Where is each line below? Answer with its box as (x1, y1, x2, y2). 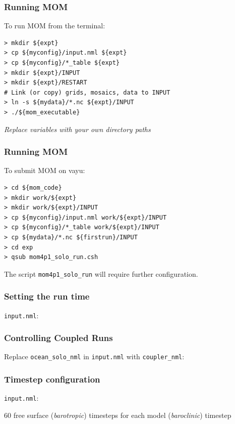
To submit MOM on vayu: (4, 165, 85, 176)
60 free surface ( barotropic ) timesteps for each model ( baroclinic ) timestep (4, 410, 231, 420)
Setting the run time (4, 290, 90, 303)
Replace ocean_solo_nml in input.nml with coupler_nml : (4, 351, 185, 362)
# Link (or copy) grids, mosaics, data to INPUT (4, 89, 170, 96)
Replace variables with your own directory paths (4, 123, 151, 134)
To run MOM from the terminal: (4, 20, 105, 31)
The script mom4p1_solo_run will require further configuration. (4, 268, 198, 279)
